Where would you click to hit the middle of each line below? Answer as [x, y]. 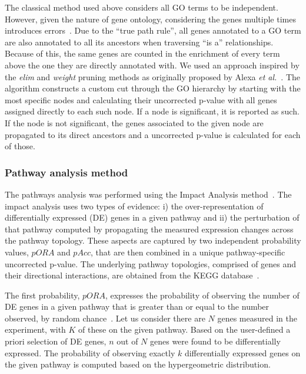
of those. [20, 146]
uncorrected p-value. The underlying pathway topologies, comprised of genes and [151, 263]
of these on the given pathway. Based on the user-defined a [184, 329]
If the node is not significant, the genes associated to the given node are [134, 122]
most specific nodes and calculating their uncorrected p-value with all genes [141, 99]
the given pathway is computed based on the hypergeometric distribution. [138, 364]
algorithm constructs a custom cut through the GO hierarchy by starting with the [153, 88]
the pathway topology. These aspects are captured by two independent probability [153, 240]
